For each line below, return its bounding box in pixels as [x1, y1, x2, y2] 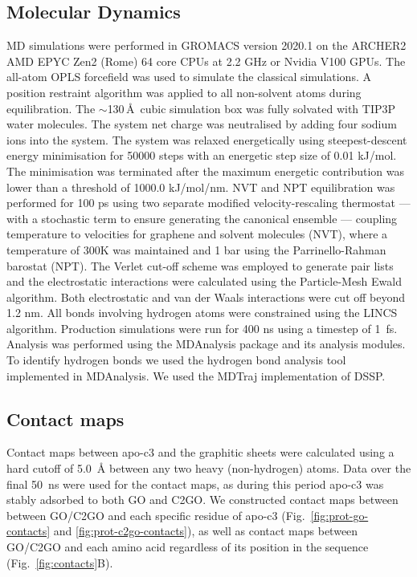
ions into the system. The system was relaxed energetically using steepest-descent [6, 131, 407, 148]
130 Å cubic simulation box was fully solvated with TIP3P [107, 100, 396, 116]
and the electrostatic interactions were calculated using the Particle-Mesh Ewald [6, 273, 402, 290]
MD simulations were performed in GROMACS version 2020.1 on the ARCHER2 [6, 37, 407, 54]
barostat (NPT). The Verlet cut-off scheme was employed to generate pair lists [6, 257, 394, 274]
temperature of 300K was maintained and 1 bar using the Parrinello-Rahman [6, 241, 386, 258]
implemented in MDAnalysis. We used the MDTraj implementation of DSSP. [6, 367, 386, 384]
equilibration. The [6, 100, 96, 116]
